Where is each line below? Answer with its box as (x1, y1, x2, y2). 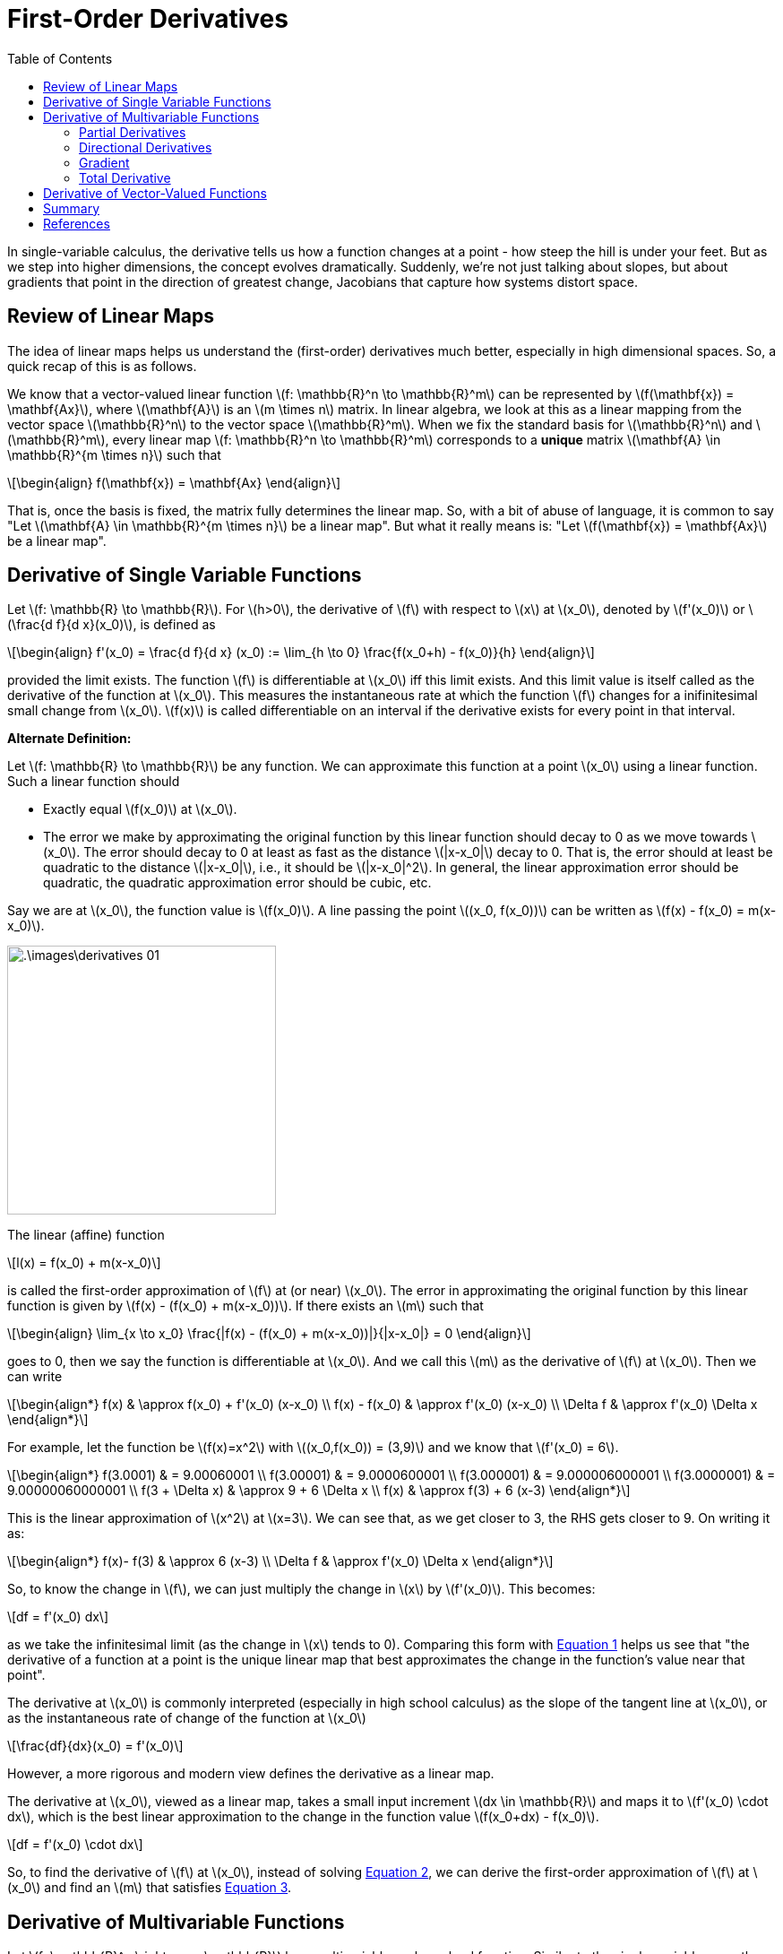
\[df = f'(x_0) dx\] (7, 1609, 109, 1625)
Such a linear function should (7, 774, 180, 790)
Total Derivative (79, 169, 171, 186)
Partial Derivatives (79, 124, 186, 140)
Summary (43, 200, 100, 216)
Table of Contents (7, 50, 113, 66)
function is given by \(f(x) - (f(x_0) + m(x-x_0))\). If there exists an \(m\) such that (7, 1298, 484, 1314)
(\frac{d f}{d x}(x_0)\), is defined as (7, 617, 216, 633)
